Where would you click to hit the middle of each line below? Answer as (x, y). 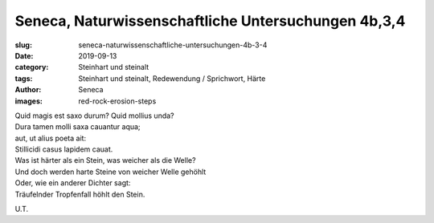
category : (32, 67)
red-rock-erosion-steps (117, 101)
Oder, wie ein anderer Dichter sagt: (73, 183)
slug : (23, 45)
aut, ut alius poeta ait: (51, 138)
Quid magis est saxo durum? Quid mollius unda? (94, 116)
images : (29, 101)
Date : (24, 55)
